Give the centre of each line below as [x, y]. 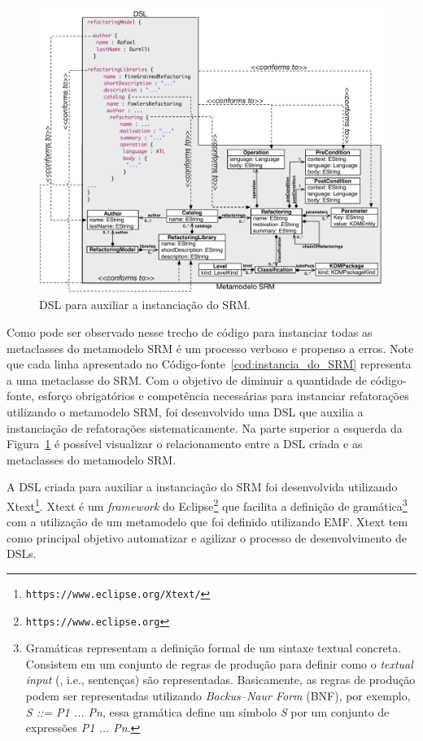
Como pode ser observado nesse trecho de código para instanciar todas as [190, 331]
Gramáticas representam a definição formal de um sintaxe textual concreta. [214, 648]
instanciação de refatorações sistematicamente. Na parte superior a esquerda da [205, 427]
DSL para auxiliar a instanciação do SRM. [145, 305]
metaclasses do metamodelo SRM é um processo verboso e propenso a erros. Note [210, 348]
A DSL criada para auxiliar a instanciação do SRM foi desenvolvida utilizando [202, 487]
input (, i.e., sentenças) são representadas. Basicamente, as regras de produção [220, 680]
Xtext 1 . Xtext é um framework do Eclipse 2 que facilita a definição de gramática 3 [207, 504]
